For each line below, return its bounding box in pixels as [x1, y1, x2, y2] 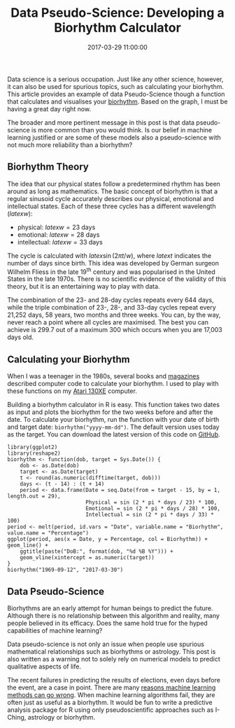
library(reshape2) [7, 450, 61, 457]
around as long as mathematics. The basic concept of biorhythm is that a [7, 187, 218, 195]
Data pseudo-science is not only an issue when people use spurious [7, 640, 205, 649]
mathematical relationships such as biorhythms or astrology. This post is [7, 647, 216, 656]
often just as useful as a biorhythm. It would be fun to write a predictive [7, 699, 213, 707]
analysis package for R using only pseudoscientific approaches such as [7, 706, 214, 714]
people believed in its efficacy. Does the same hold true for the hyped [7, 619, 208, 628]
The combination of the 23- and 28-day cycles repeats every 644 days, [7, 296, 215, 304]
